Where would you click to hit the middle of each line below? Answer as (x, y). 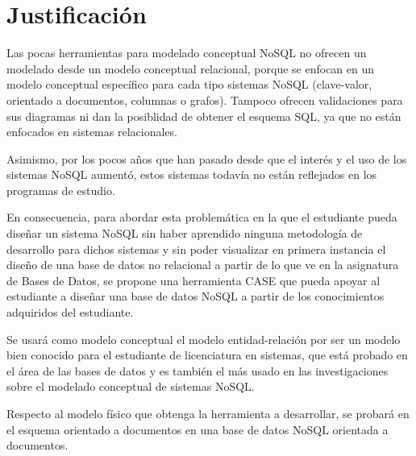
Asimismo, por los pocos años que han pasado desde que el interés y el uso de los (207, 158)
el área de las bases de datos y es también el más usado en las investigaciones (198, 370)
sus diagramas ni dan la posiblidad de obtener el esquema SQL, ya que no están (204, 116)
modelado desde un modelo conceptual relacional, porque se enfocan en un (191, 68)
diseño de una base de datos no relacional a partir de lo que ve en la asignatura (203, 265)
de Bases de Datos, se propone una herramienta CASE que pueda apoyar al (193, 280)
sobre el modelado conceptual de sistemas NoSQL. (131, 386)
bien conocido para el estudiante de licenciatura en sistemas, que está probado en (207, 355)
